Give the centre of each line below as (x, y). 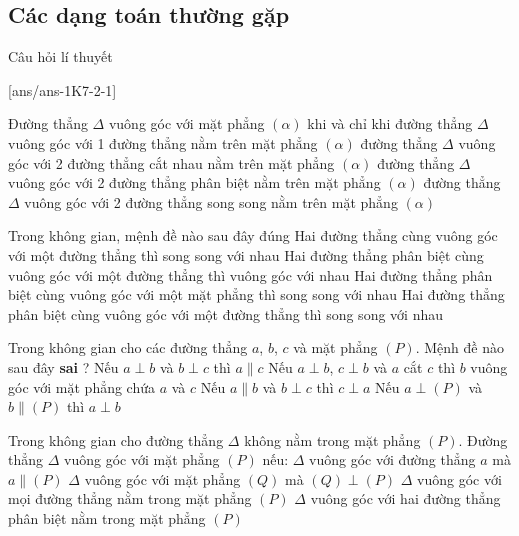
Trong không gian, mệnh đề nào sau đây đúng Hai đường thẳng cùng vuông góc (253, 235)
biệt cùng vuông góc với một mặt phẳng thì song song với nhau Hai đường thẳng (256, 294)
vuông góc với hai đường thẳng (405, 498)
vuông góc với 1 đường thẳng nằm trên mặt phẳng (163, 142)
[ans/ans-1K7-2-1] (62, 89)
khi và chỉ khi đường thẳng (390, 123)
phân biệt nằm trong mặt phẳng (107, 518)
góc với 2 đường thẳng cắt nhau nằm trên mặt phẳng (171, 162)
